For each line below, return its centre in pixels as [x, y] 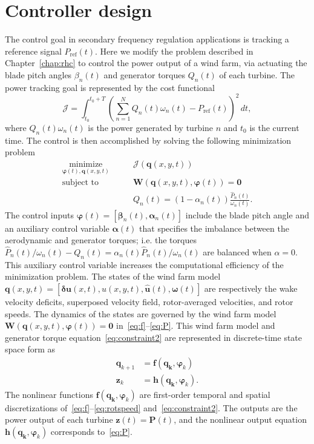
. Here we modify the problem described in [174, 51]
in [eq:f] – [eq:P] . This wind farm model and [196, 325]
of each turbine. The [257, 74]
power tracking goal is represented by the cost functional [110, 87]
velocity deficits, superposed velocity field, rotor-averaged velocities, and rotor [149, 301]
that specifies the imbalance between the [214, 228]
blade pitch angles [38, 74]
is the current [274, 127]
